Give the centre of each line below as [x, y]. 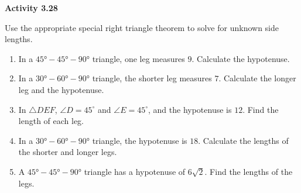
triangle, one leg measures [138, 58]
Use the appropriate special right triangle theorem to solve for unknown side [142, 27]
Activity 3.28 [31, 8]
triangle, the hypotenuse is [140, 140]
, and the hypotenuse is [190, 109]
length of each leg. [51, 121]
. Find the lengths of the [249, 171]
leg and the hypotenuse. [61, 89]
